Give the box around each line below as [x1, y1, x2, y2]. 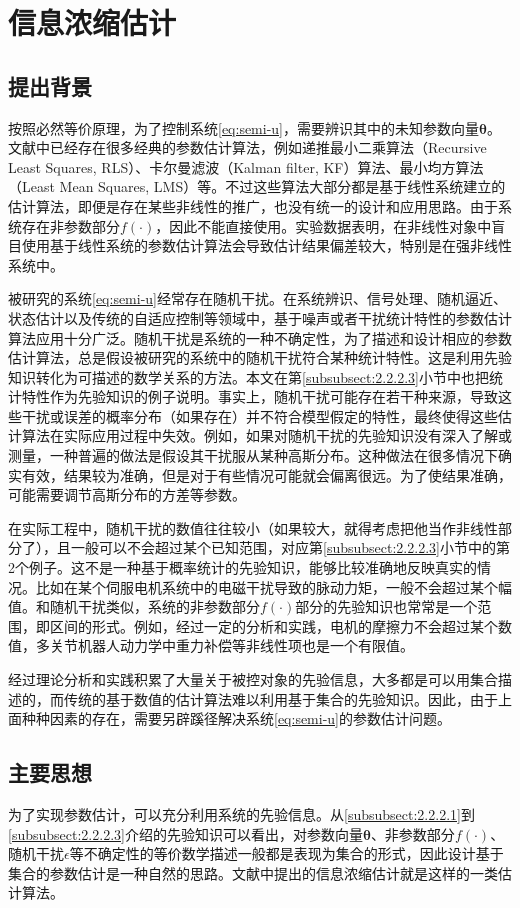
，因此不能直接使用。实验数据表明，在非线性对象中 [155, 215, 492, 236]
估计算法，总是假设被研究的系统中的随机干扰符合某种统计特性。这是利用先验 [8, 347, 512, 368]
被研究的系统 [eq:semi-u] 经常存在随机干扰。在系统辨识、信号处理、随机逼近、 [8, 288, 508, 309]
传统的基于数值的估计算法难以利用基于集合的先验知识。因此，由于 [63, 688, 498, 709]
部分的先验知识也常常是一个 [295, 596, 478, 617]
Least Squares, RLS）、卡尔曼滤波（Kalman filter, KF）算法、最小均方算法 [8, 156, 484, 177]
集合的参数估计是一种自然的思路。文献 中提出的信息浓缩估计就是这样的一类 [8, 862, 498, 883]
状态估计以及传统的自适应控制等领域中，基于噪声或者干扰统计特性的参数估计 [8, 307, 512, 328]
